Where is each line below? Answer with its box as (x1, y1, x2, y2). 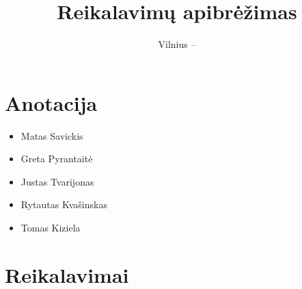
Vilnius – (158, 37, 196, 51)
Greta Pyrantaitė (20, 151, 93, 166)
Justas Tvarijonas (20, 174, 94, 188)
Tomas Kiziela (20, 221, 81, 235)
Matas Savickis (20, 128, 83, 142)
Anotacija (5, 88, 98, 116)
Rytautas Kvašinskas (20, 197, 107, 212)
